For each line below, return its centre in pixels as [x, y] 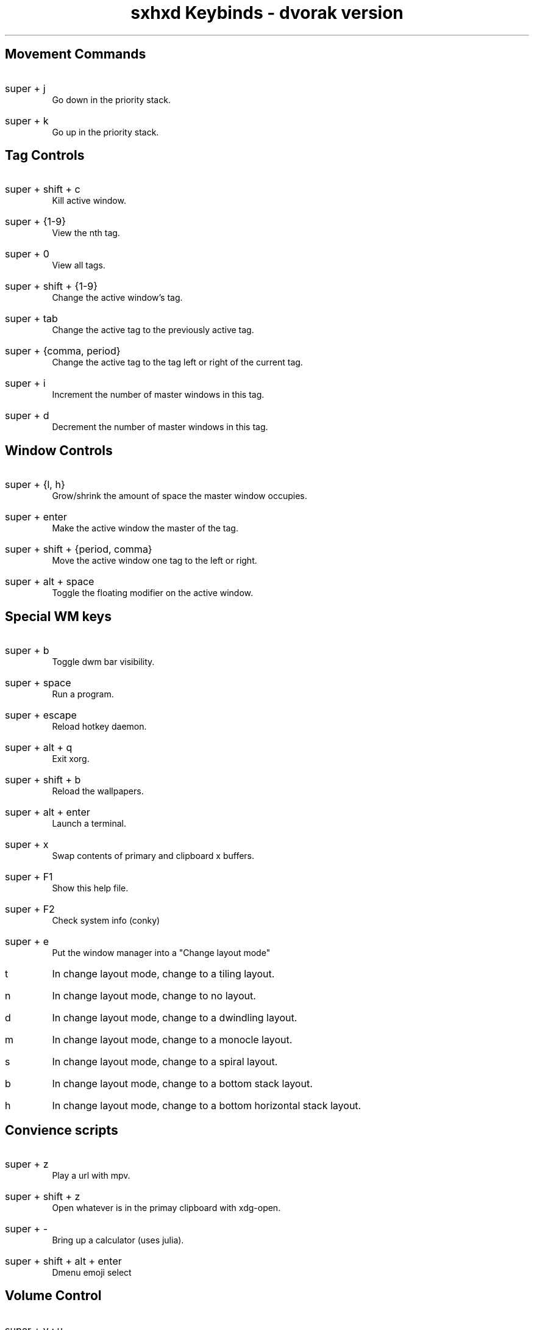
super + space [38, 683]
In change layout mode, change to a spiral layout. [165, 1062]
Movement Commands [76, 54]
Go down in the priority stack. [111, 99]
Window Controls [59, 450]
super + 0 [27, 254]
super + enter [36, 517]
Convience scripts [62, 1130]
